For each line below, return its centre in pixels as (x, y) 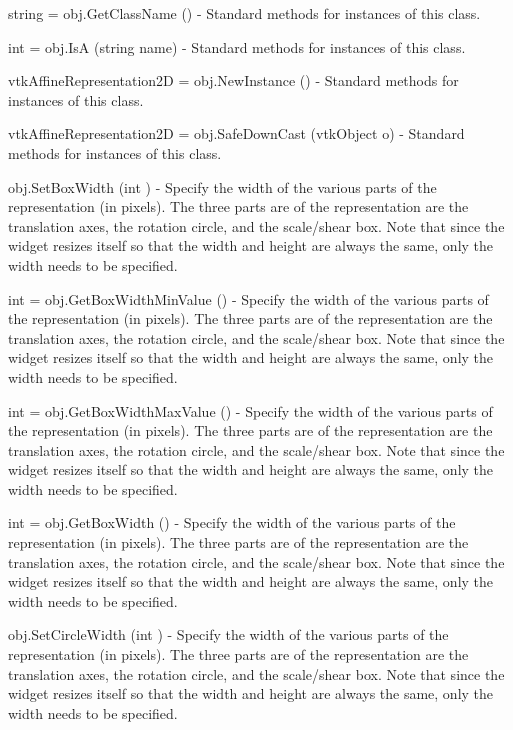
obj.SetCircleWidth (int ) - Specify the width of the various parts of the (228, 634)
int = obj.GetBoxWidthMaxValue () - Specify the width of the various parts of (250, 410)
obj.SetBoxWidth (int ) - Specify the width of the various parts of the (222, 186)
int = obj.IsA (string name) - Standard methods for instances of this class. (237, 46)
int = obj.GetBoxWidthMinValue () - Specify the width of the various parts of (248, 298)
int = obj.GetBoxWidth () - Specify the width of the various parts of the (232, 522)
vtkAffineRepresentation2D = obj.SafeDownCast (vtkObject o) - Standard (236, 133)
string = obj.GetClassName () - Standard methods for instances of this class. (244, 13)
